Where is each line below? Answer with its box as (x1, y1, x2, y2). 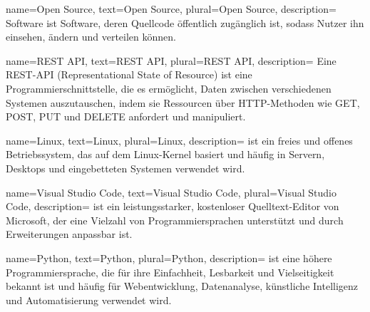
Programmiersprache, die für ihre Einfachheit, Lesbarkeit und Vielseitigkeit (6, 264, 334, 279)
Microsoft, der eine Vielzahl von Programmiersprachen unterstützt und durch (6, 212, 344, 227)
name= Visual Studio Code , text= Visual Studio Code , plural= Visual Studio (6, 184, 336, 199)
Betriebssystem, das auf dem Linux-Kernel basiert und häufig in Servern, (6, 147, 325, 162)
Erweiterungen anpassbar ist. (6, 227, 133, 241)
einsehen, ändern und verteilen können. (6, 29, 176, 44)
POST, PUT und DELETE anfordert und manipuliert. (6, 109, 246, 124)
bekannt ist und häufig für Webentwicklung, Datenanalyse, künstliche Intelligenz (6, 279, 359, 293)
